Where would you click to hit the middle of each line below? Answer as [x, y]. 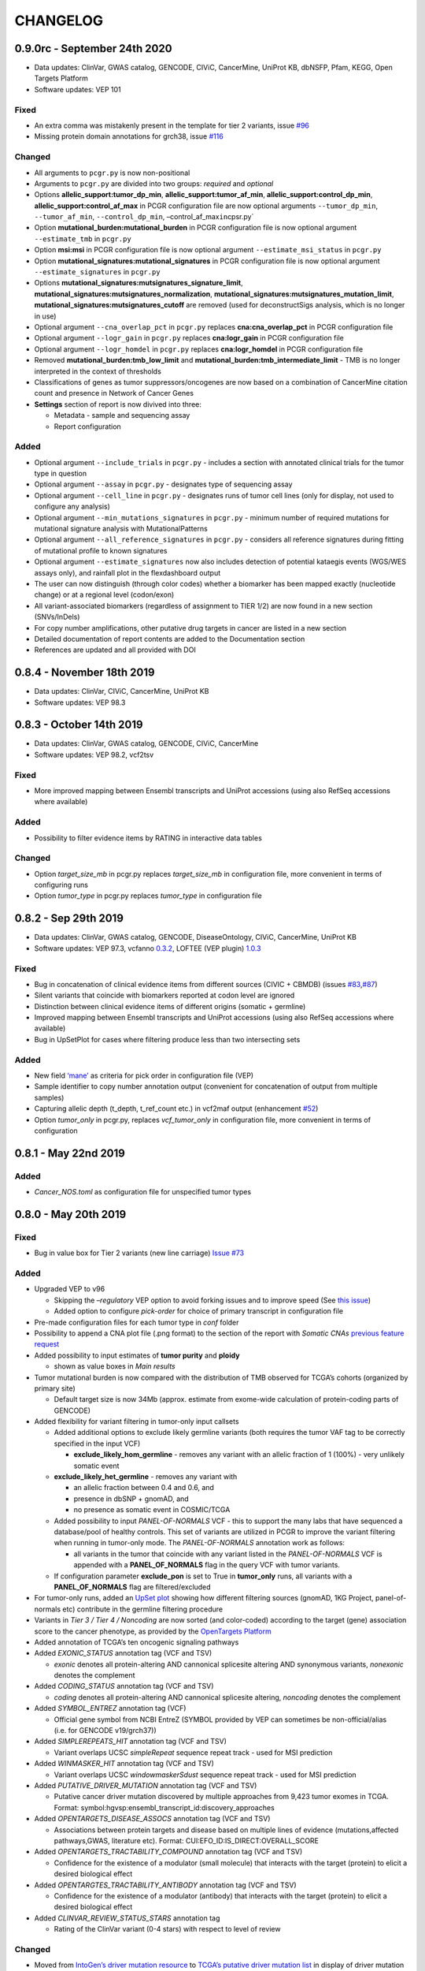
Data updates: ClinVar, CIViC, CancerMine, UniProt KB [122, 691]
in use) [45, 316]
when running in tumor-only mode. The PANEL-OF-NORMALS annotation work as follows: [200, 1543]
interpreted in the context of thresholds [98, 371]
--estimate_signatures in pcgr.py [97, 272]
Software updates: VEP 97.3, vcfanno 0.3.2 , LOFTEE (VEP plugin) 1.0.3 [148, 948]
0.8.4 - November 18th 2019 [85, 673]
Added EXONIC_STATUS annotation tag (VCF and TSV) [123, 1653]
